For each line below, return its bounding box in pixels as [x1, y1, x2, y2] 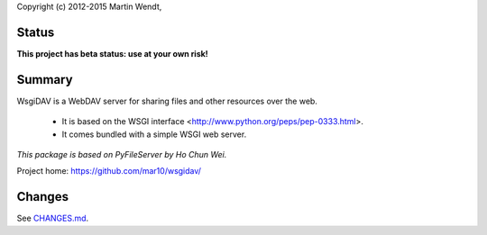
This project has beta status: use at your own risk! [16, 48, 209, 59]
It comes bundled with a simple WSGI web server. [61, 129, 247, 140]
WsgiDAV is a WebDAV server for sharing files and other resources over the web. [16, 95, 317, 106]
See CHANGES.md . [16, 212, 89, 224]
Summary [16, 72, 73, 87]
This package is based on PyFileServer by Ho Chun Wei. [16, 149, 227, 159]
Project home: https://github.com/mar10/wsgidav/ [16, 166, 202, 176]
